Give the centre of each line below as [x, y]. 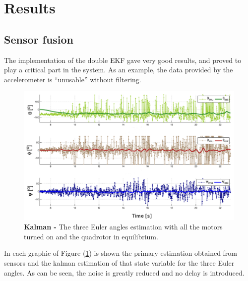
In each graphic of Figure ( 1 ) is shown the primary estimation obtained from [121, 253]
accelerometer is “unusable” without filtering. [73, 79]
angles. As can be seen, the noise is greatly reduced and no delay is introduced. [124, 272]
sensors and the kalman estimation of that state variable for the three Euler [119, 262]
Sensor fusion [39, 39]
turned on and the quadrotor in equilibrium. [91, 236]
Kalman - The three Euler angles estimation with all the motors [123, 227]
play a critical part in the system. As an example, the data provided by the [119, 70]
